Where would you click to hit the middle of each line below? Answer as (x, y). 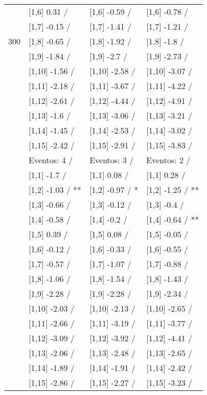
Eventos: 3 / (112, 160)
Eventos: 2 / (168, 160)
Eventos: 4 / (51, 160)
